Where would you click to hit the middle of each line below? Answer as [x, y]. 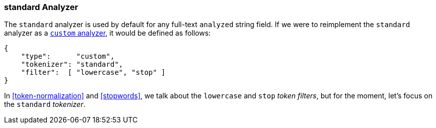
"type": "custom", [68, 56]
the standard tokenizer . [45, 104]
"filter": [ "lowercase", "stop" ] [93, 73]
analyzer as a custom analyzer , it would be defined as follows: [107, 33]
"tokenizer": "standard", [72, 65]
